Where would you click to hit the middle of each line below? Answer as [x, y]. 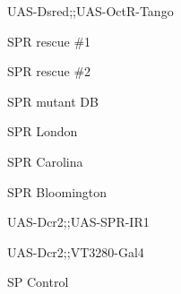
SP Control [38, 282]
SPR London [43, 131]
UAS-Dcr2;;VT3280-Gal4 [76, 251]
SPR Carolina [45, 161]
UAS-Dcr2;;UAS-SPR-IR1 [78, 222]
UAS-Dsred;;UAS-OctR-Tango [90, 11]
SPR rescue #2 [49, 71]
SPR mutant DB [53, 101]
